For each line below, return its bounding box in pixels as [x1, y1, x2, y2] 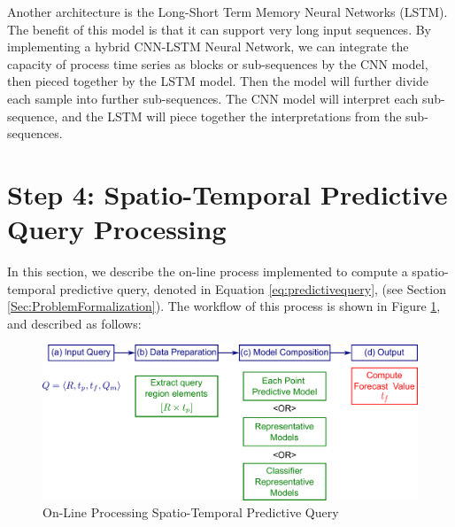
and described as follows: [7, 314, 142, 332]
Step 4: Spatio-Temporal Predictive [7, 175, 448, 212]
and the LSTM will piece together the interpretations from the [61, 106, 402, 125]
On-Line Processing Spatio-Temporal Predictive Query [42, 503, 339, 522]
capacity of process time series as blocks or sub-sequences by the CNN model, [7, 54, 428, 73]
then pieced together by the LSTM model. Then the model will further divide [7, 72, 428, 90]
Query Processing [7, 211, 227, 247]
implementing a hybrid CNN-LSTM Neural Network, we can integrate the [7, 37, 409, 56]
